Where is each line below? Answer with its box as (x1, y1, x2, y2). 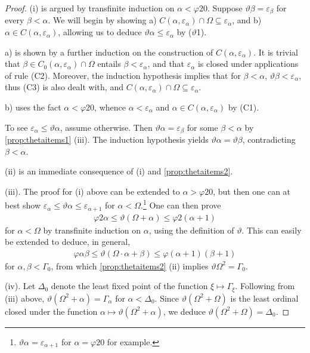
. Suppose (207, 2, 243, 14)
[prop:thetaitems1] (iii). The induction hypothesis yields (5, 133, 209, 146)
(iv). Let (5, 280, 36, 292)
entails (97, 57, 121, 70)
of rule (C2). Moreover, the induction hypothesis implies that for (5, 69, 241, 81)
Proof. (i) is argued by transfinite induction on (5, 2, 175, 14)
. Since (154, 291, 179, 304)
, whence (94, 101, 126, 113)
